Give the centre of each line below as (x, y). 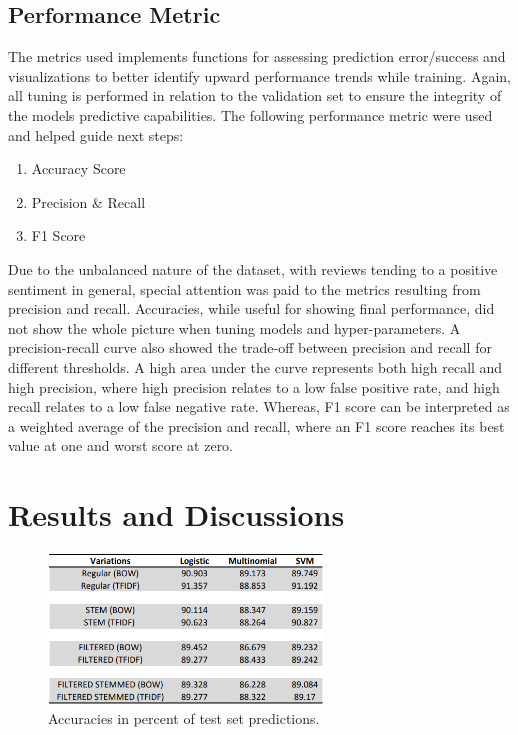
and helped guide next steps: (96, 134)
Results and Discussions (176, 514)
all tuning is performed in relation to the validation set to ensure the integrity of (255, 95)
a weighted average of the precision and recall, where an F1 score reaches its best (256, 425)
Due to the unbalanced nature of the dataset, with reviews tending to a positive (253, 268)
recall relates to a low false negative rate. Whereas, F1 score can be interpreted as (259, 406)
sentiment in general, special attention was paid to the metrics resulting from (244, 288)
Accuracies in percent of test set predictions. (184, 717)
